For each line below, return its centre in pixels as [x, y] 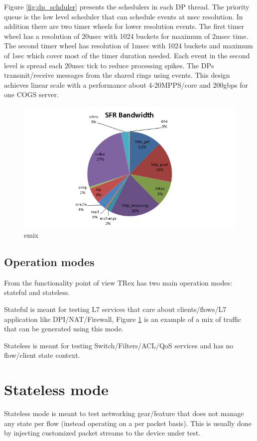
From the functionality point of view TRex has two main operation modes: [118, 282]
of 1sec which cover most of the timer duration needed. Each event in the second [127, 55]
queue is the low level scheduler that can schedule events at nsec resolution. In [124, 16]
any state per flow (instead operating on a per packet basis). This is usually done [128, 423]
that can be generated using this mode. [64, 329]
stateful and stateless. [37, 292]
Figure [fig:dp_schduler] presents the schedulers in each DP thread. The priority [127, 6]
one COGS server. [31, 94]
